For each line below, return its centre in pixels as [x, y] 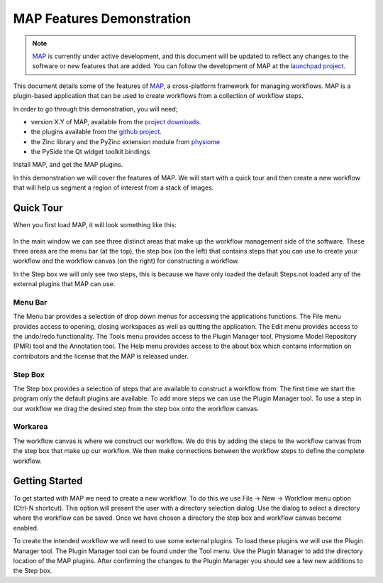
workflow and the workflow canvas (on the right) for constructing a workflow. [126, 261]
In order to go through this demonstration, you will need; [95, 109]
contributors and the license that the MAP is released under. [101, 356]
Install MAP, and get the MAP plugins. [68, 165]
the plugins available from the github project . [96, 132]
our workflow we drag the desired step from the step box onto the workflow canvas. [136, 408]
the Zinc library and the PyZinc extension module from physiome [125, 141]
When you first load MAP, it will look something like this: [95, 225]
